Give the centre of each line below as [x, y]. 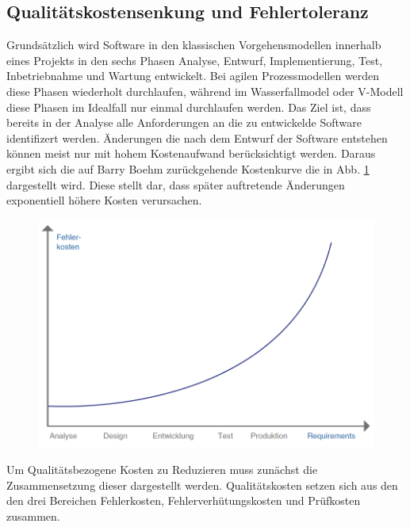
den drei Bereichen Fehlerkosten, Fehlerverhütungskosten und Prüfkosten [184, 500]
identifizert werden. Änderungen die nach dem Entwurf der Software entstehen [197, 137]
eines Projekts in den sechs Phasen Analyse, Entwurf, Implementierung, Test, [195, 60]
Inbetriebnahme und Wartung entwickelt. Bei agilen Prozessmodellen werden [193, 76]
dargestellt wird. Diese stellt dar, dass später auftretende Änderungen [176, 184]
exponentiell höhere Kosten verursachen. [104, 200]
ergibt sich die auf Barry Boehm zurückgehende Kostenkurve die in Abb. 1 [188, 168]
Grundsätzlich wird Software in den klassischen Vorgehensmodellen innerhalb [194, 45]
